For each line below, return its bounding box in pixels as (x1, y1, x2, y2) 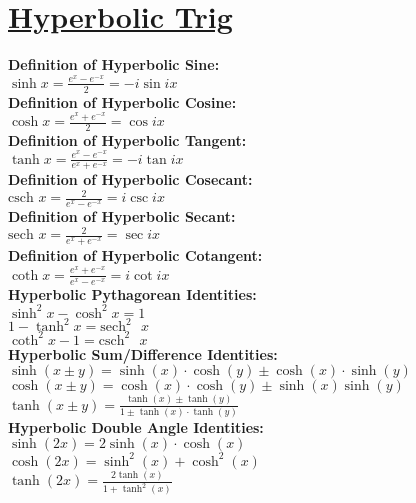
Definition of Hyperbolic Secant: (8, 206, 236, 227)
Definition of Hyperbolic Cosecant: (8, 169, 253, 190)
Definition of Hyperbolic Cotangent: (8, 245, 263, 266)
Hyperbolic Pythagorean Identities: (8, 283, 257, 304)
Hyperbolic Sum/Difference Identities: (8, 343, 278, 364)
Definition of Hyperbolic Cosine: (8, 91, 237, 112)
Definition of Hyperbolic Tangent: (8, 129, 247, 150)
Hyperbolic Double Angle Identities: (8, 416, 264, 437)
